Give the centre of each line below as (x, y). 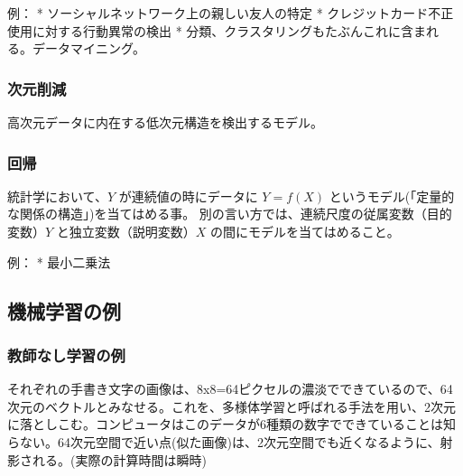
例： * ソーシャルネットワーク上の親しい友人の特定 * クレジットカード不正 (231, 13)
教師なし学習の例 (66, 355)
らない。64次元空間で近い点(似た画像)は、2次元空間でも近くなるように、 (224, 441)
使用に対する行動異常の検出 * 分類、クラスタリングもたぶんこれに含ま (217, 30)
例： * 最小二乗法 (59, 261)
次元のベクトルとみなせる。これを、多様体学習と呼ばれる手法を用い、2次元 (231, 406)
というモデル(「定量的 (392, 196)
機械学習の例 (64, 310)
